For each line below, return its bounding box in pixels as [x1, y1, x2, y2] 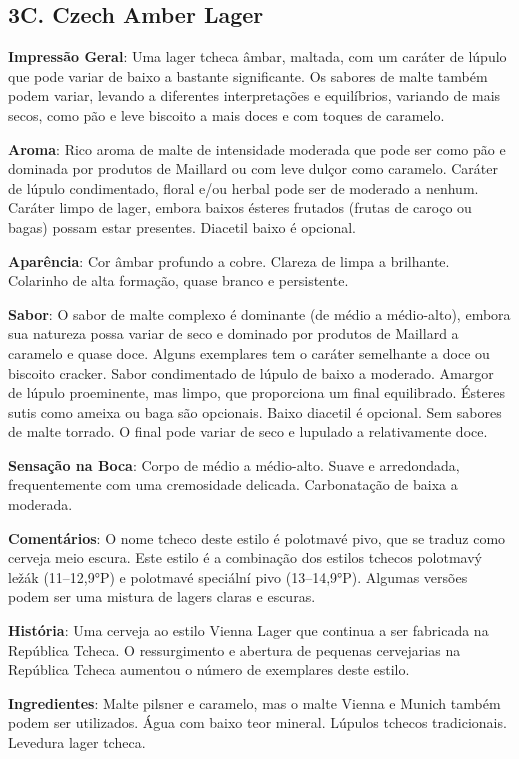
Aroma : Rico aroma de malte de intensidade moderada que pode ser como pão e [8, 138, 506, 159]
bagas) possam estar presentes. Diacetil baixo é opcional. [8, 216, 356, 237]
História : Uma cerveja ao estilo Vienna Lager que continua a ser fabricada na [8, 620, 489, 641]
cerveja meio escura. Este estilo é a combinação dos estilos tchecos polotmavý [8, 547, 482, 568]
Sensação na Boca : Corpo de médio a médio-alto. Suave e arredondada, [8, 454, 460, 475]
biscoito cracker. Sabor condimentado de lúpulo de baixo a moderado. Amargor [8, 362, 494, 383]
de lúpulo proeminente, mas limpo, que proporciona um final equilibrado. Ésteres [8, 382, 505, 403]
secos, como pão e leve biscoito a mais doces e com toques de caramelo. [8, 104, 445, 125]
